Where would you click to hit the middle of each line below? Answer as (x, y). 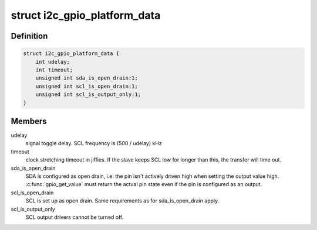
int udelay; (53, 62)
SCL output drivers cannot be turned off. (75, 217)
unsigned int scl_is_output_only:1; (88, 95)
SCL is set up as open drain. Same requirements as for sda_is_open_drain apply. (122, 201)
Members (29, 121)
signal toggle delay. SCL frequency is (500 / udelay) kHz (94, 143)
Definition (29, 36)
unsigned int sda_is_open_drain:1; (87, 78)
